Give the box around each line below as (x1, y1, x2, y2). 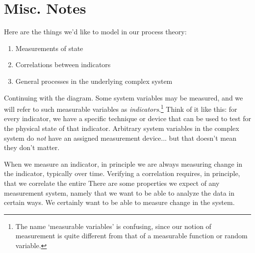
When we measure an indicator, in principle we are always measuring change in (4, 158, 243, 169)
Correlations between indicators (15, 59, 111, 70)
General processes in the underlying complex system (15, 76, 173, 86)
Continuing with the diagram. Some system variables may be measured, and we (4, 92, 243, 102)
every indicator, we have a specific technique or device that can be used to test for (4, 113, 251, 124)
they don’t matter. (4, 142, 60, 152)
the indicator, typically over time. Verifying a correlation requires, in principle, (4, 168, 240, 178)
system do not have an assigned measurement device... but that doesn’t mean (4, 132, 236, 143)
